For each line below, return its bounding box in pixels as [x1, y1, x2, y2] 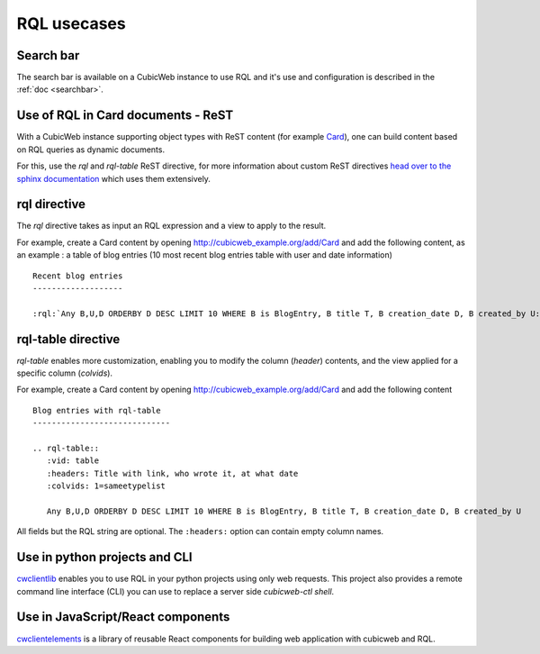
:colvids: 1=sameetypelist [46, 481, 166, 491]
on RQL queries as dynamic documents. [16, 144, 166, 155]
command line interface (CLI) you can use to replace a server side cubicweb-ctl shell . [16, 586, 335, 596]
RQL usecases [16, 14, 126, 33]
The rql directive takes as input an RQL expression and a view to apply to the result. [16, 221, 327, 232]
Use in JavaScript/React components [16, 609, 230, 625]
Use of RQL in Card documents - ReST [16, 108, 234, 123]
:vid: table [46, 456, 100, 466]
